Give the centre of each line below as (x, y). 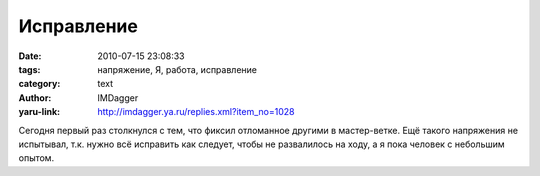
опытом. (36, 158)
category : (39, 84)
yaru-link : (39, 112)
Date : (30, 56)
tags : (29, 69)
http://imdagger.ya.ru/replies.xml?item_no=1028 (196, 112)
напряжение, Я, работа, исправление (177, 69)
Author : (35, 97)
